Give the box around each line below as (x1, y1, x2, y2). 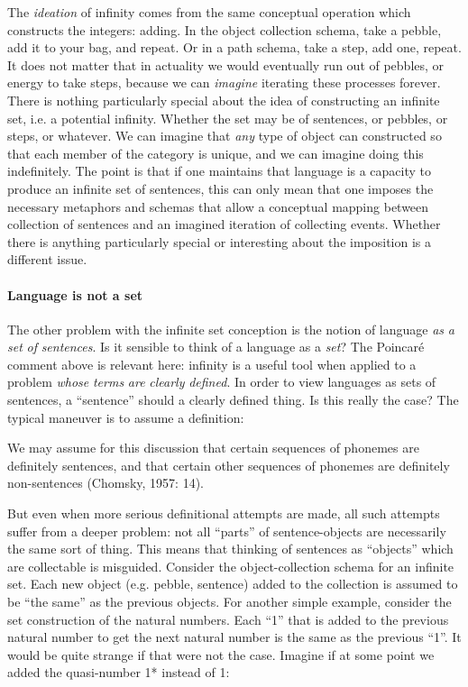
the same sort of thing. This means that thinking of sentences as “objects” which (7, 539, 454, 558)
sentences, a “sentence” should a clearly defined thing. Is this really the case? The (7, 390, 459, 409)
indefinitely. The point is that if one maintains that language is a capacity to (7, 161, 432, 180)
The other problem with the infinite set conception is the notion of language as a (7, 319, 454, 338)
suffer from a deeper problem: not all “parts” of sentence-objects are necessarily (7, 521, 446, 540)
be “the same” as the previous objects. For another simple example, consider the (7, 592, 452, 611)
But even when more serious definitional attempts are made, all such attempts (7, 504, 440, 523)
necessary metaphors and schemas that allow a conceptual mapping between (7, 197, 429, 215)
